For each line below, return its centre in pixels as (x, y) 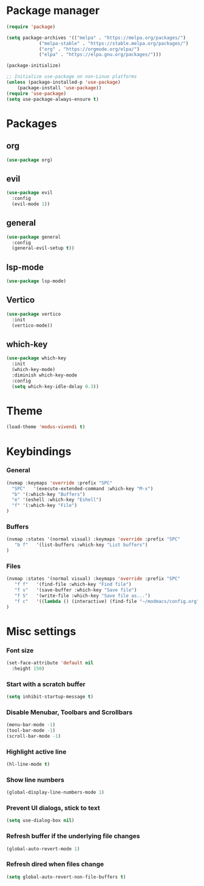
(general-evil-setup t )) (43, 248)
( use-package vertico (34, 314)
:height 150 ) (28, 669)
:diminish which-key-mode (45, 375)
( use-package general (34, 237)
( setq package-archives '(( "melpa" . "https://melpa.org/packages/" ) (96, 38)
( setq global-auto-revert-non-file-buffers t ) (66, 877)
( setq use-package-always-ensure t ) (53, 99)
